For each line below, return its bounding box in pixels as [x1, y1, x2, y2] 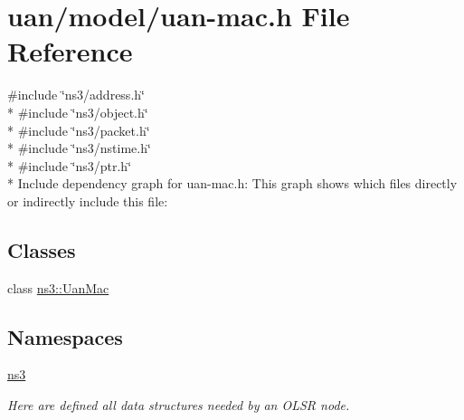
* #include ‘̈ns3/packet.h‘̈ [7, 120, 150, 139]
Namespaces [7, 322, 123, 350]
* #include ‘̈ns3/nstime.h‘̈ [7, 138, 151, 157]
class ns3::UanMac [7, 278, 109, 297]
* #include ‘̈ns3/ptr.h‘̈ [7, 156, 132, 175]
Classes [7, 235, 76, 263]
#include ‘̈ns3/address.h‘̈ [7, 85, 145, 104]
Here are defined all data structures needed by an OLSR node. [7, 396, 350, 415]
